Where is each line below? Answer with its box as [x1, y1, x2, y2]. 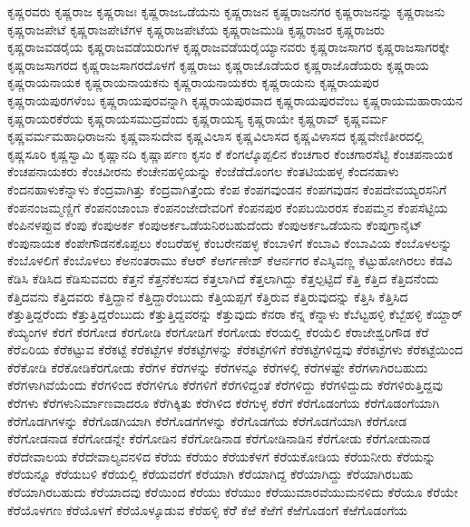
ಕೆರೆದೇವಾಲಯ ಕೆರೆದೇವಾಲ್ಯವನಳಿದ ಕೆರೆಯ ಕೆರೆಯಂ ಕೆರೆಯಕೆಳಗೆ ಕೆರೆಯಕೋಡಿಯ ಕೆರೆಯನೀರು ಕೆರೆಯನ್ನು [7, 446, 436, 465]
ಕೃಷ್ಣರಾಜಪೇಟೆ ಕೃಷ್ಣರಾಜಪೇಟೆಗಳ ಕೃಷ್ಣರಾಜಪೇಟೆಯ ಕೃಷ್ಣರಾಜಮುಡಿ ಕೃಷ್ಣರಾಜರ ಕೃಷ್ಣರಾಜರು [7, 19, 385, 38]
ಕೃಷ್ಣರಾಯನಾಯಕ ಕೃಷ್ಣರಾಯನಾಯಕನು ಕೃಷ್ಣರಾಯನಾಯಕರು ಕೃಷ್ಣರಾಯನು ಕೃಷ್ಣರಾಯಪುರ [7, 73, 379, 92]
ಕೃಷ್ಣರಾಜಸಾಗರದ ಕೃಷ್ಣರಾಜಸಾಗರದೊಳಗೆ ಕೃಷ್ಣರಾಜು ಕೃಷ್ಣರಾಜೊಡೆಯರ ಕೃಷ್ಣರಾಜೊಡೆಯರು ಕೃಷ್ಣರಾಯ [7, 55, 429, 74]
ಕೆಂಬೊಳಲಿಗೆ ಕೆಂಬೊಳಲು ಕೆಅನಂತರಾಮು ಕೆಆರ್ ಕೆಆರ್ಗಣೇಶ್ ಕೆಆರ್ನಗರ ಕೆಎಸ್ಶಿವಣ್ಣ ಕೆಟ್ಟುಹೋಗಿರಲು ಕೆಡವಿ [7, 251, 453, 270]
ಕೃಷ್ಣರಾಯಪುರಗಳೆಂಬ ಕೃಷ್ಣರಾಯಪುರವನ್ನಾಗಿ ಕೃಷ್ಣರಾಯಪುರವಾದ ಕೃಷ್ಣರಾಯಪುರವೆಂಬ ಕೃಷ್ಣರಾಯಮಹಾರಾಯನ [7, 90, 463, 109]
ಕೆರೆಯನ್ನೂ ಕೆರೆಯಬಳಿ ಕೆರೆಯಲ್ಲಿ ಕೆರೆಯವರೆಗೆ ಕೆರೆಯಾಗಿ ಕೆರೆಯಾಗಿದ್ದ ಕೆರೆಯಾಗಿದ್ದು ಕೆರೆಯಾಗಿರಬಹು [7, 464, 414, 483]
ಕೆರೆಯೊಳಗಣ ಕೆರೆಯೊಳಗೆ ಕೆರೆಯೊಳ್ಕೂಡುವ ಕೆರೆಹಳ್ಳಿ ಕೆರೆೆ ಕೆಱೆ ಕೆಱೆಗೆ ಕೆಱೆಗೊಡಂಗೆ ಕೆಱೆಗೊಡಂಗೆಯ [7, 500, 408, 519]
